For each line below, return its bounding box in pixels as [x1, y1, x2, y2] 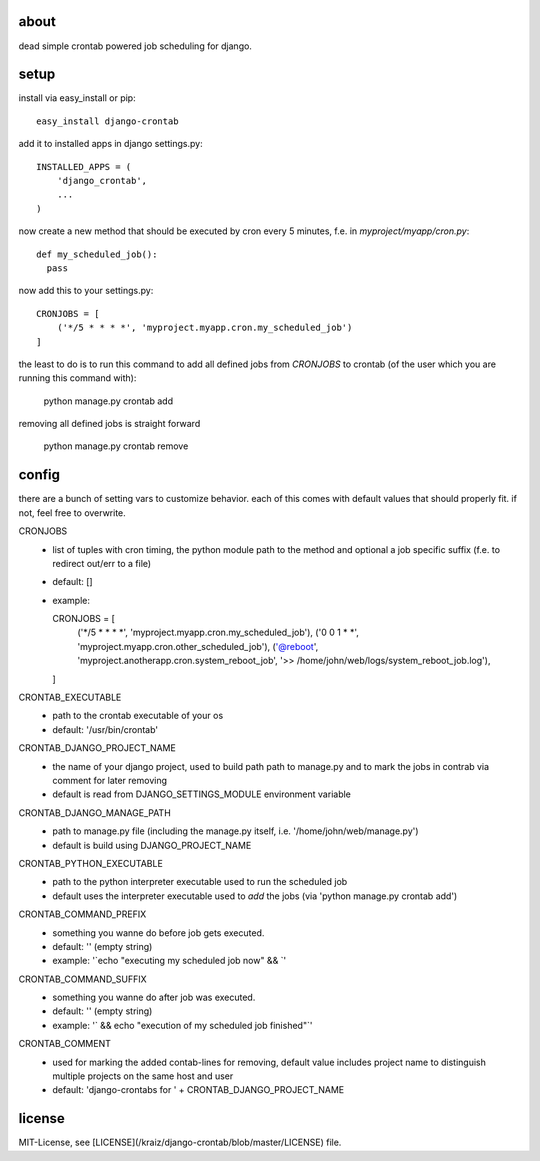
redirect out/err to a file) [52, 557, 152, 569]
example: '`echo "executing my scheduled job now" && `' [52, 955, 287, 967]
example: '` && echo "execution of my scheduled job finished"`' [52, 1019, 313, 1031]
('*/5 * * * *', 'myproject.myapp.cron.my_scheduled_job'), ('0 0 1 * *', [77, 626, 360, 639]
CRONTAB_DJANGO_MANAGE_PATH [18, 806, 172, 819]
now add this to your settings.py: [18, 285, 154, 297]
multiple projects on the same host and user [52, 1070, 234, 1082]
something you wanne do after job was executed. [52, 991, 256, 1004]
